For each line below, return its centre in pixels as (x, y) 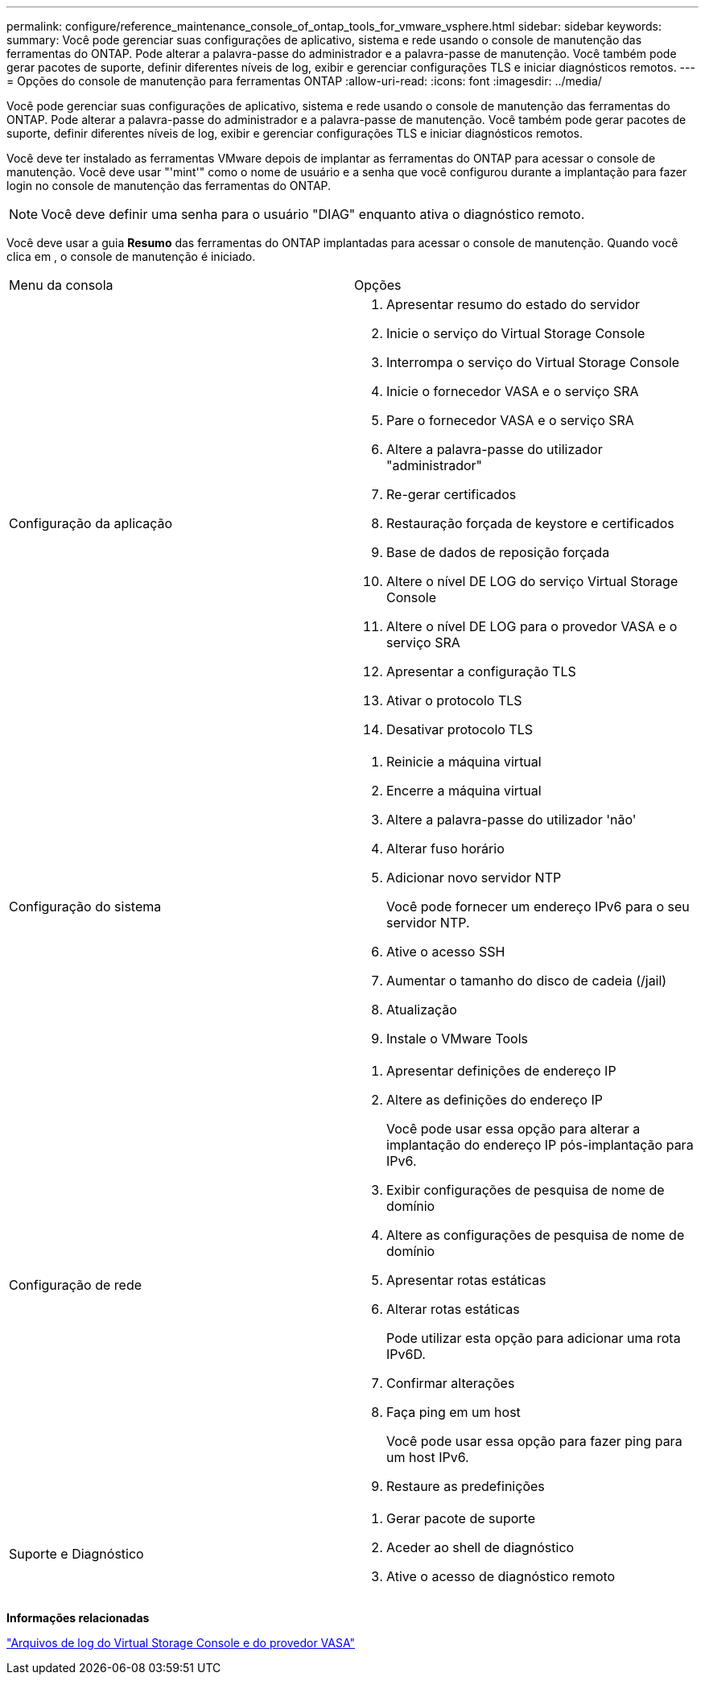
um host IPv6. (428, 1457)
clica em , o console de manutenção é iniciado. (131, 256)
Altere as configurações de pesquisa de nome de (536, 1235)
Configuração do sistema (85, 907)
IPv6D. (406, 1354)
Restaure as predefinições (466, 1486)
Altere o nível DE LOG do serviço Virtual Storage (532, 581)
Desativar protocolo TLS (460, 729)
